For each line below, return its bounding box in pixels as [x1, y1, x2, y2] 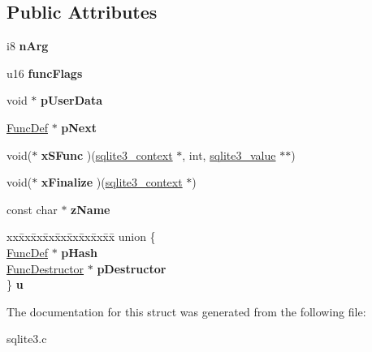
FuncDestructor [6, 260, 84, 277]
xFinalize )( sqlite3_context [41, 174, 183, 191]
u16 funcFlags [6, 64, 83, 81]
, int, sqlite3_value [182, 146, 276, 163]
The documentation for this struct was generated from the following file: [6, 303, 366, 320]
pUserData [41, 92, 102, 109]
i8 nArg [6, 37, 49, 54]
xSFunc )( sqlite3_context [41, 146, 173, 163]
